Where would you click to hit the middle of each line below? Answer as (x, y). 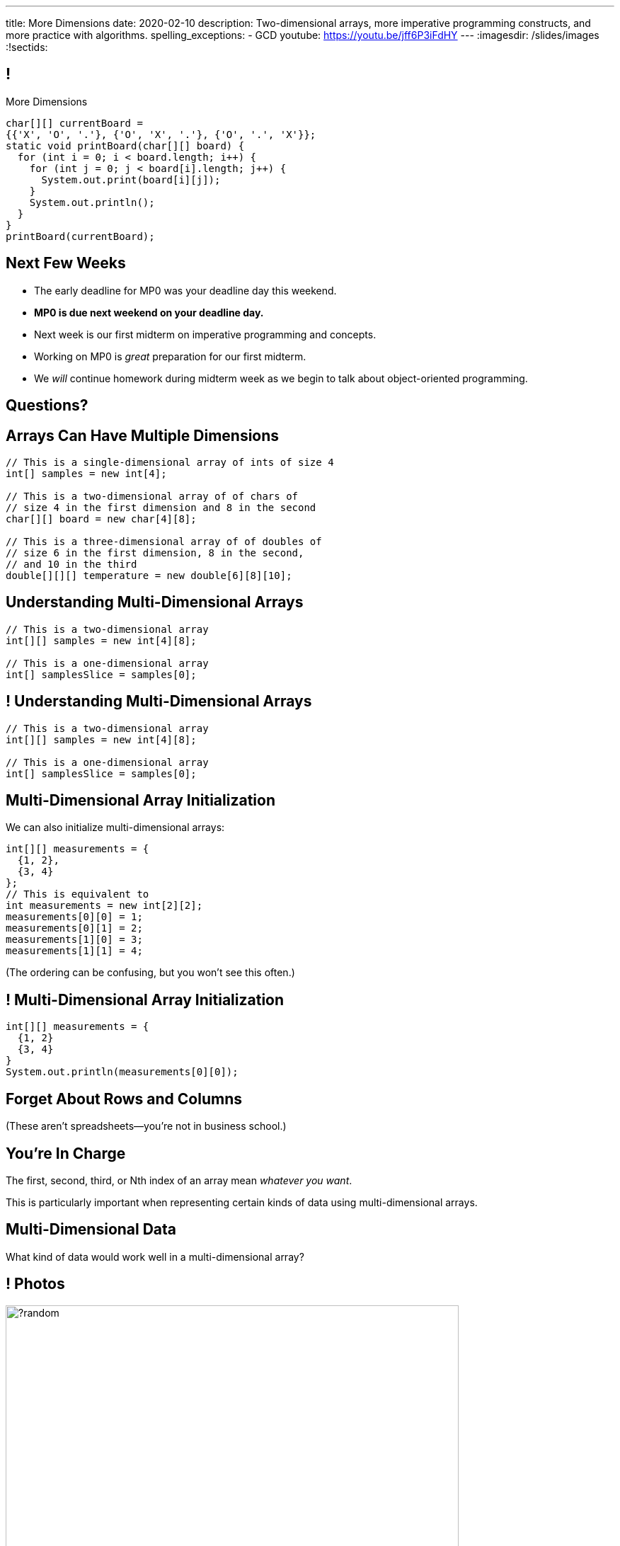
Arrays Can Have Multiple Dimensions (143, 435)
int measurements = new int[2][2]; (104, 906)
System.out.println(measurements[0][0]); (122, 1072)
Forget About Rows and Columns (124, 1099)
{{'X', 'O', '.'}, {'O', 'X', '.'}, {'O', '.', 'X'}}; (161, 134)
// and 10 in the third (71, 564)
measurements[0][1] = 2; (74, 928)
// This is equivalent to (77, 894)
